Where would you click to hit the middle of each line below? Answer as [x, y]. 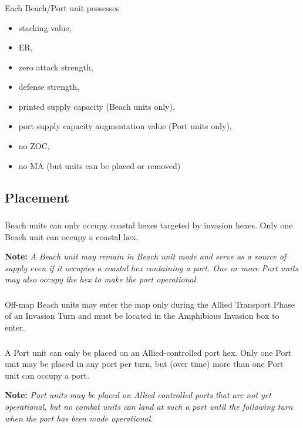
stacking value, [45, 27]
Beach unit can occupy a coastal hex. [72, 236]
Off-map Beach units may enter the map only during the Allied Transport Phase [150, 304]
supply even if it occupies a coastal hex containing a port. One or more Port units [151, 267]
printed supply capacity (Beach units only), [97, 106]
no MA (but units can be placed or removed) [100, 165]
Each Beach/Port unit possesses [62, 7]
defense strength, [49, 87]
